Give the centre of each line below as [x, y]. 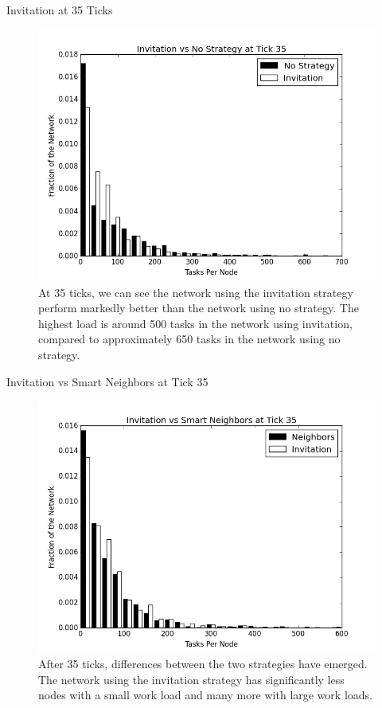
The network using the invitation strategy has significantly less [191, 679]
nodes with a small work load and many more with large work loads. [205, 695]
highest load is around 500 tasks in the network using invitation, [195, 323]
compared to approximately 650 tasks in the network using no [189, 339]
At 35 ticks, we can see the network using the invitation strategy [196, 292]
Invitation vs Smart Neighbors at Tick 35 [107, 381]
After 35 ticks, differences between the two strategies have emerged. [203, 664]
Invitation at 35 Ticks [60, 10]
